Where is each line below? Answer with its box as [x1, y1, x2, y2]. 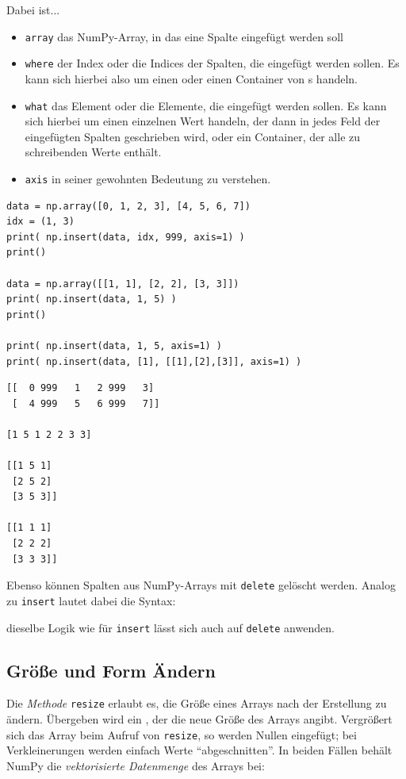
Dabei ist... [6, 2, 60, 17]
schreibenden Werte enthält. [25, 144, 162, 160]
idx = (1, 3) [6, 216, 75, 228]
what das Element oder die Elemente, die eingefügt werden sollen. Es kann [25, 97, 387, 113]
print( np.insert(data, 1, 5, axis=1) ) [6, 340, 223, 351]
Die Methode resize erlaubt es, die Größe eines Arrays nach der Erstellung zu [6, 695, 387, 712]
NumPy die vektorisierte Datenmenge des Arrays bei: [6, 757, 265, 773]
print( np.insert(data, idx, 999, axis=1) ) [6, 231, 245, 243]
